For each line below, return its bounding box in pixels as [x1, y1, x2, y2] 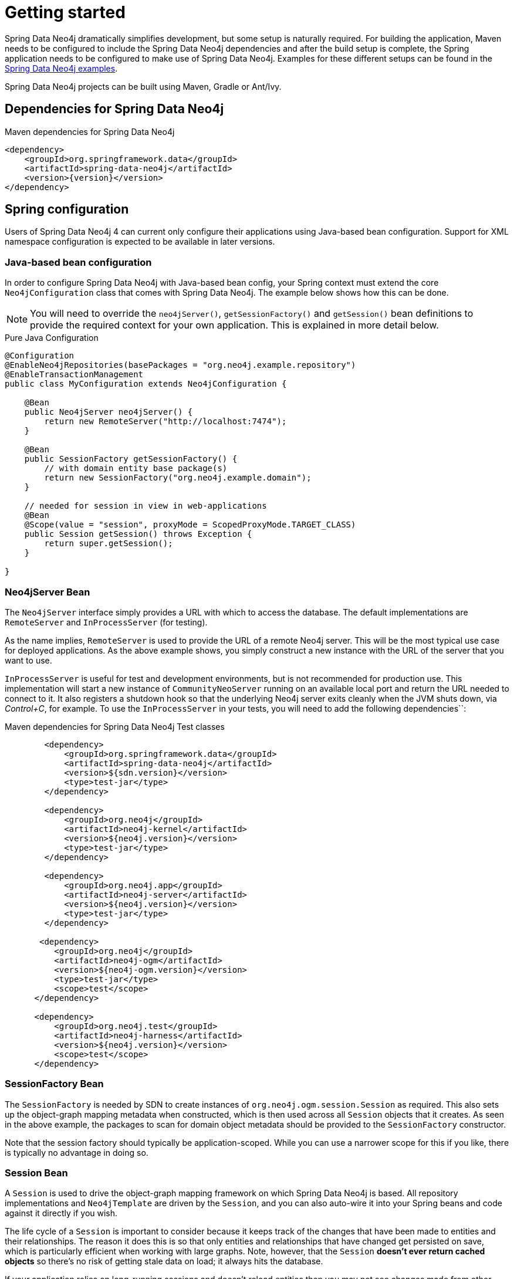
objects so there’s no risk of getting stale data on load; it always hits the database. [5, 1256, 323, 1267]
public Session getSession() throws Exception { [24, 529, 252, 539]
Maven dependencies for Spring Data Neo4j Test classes [5, 721, 225, 732]
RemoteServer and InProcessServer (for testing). [5, 617, 208, 627]
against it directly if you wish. [5, 1208, 118, 1219]
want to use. [5, 655, 52, 665]
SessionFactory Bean [5, 1078, 104, 1090]
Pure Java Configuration [5, 333, 99, 343]
